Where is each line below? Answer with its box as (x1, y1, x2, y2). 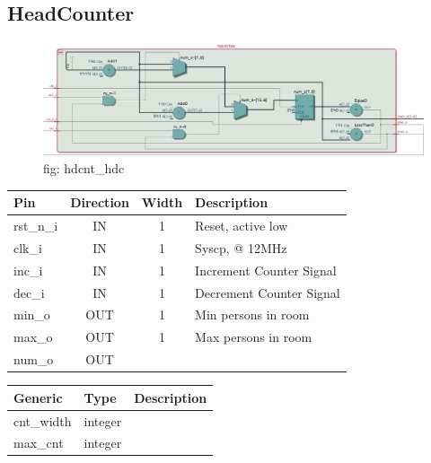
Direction (70, 193, 129, 212)
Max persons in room (195, 328, 312, 346)
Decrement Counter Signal (195, 283, 340, 301)
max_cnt (13, 433, 64, 452)
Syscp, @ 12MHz (195, 238, 287, 257)
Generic (13, 388, 63, 406)
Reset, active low (195, 216, 288, 235)
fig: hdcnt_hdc (43, 159, 125, 178)
